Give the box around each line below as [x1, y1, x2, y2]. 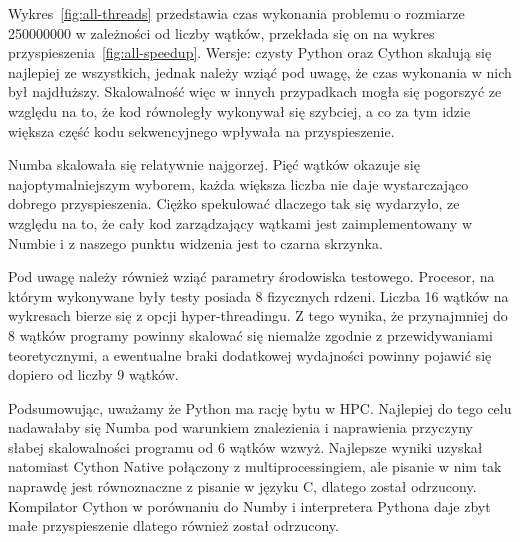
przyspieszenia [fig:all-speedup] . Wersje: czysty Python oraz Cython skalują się [8, 42, 492, 63]
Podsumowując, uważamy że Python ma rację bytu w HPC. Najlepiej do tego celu [8, 397, 512, 418]
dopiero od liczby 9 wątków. [8, 364, 179, 385]
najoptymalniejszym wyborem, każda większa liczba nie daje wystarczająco [8, 173, 469, 194]
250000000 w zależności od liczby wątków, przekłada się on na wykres [8, 22, 435, 43]
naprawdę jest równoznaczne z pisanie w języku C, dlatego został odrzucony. [8, 476, 477, 497]
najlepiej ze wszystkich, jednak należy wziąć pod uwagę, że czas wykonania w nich [8, 61, 512, 82]
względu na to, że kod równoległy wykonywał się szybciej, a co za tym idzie [8, 100, 471, 121]
